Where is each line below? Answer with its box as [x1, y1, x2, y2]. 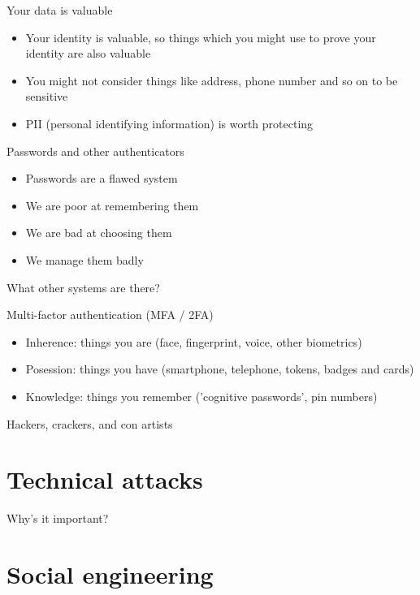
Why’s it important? [6, 510, 109, 527]
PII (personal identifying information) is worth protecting [25, 114, 314, 132]
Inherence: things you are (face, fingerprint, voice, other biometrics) [25, 333, 362, 350]
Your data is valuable [6, 2, 113, 18]
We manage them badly [25, 251, 144, 268]
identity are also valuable [25, 45, 151, 62]
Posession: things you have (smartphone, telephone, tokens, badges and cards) [25, 360, 414, 377]
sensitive [25, 88, 68, 105]
